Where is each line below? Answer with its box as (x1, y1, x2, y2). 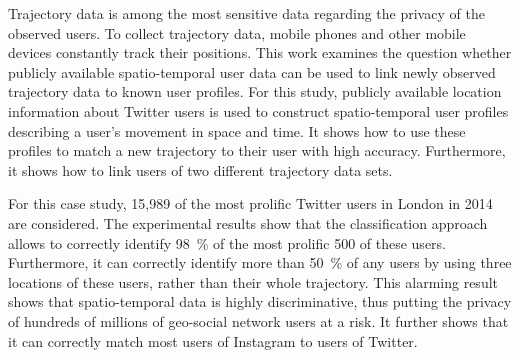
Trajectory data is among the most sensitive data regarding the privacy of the (8, 3, 485, 23)
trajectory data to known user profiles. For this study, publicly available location (8, 81, 502, 102)
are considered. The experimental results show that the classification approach (8, 212, 488, 233)
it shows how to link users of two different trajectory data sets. (8, 159, 393, 180)
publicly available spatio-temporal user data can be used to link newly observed (8, 61, 496, 82)
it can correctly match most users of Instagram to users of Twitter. (8, 330, 418, 351)
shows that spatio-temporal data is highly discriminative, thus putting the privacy (8, 291, 512, 312)
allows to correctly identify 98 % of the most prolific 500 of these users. (8, 232, 447, 253)
